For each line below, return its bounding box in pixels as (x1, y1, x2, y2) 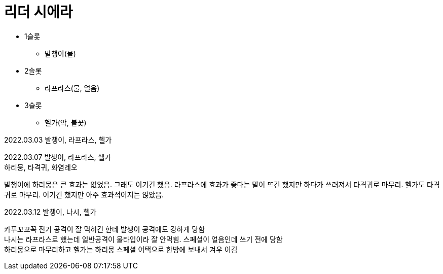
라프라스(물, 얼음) (45, 83, 100, 92)
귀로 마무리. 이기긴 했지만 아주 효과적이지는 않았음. (4, 190, 164, 199)
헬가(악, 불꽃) (45, 118, 87, 127)
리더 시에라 (4, 4, 73, 21)
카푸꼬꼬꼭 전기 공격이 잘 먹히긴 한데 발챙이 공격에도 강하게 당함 (4, 224, 205, 233)
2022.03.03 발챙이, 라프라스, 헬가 (4, 135, 112, 144)
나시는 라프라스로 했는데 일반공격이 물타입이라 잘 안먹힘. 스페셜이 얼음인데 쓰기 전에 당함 (4, 234, 283, 244)
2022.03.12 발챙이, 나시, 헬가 (4, 207, 97, 216)
